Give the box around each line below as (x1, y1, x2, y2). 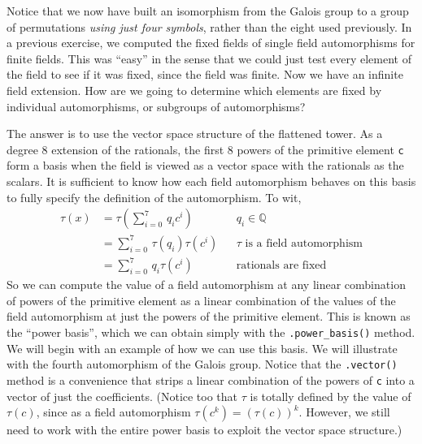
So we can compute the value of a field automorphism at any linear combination (7, 276, 406, 293)
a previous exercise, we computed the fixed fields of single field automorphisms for (7, 34, 415, 51)
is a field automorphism (245, 237, 363, 249)
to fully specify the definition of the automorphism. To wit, (7, 188, 302, 205)
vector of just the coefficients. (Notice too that (7, 387, 238, 404)
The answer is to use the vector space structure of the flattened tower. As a (7, 125, 383, 142)
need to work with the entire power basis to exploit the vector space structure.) (7, 421, 402, 438)
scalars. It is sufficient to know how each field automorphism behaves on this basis (7, 173, 416, 189)
